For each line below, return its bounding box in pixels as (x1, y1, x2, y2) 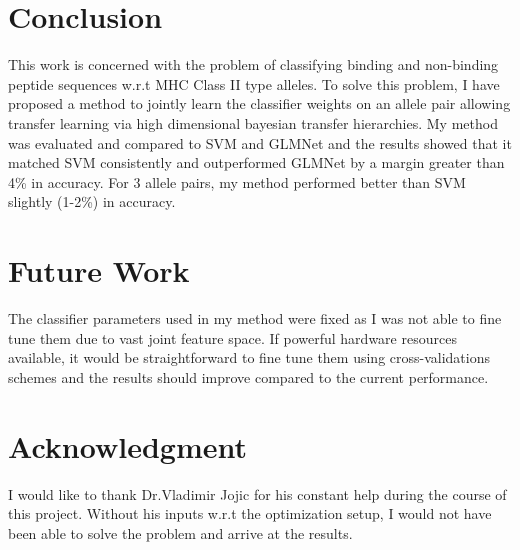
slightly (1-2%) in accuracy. (8, 191, 176, 212)
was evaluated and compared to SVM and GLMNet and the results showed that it (8, 132, 512, 153)
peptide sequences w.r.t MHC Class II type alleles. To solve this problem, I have (8, 73, 500, 94)
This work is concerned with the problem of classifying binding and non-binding (8, 54, 499, 75)
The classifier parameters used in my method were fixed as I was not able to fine (8, 308, 502, 328)
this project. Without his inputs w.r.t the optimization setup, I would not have (8, 503, 492, 524)
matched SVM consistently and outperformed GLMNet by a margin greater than (8, 152, 505, 173)
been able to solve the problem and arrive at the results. (8, 522, 353, 543)
